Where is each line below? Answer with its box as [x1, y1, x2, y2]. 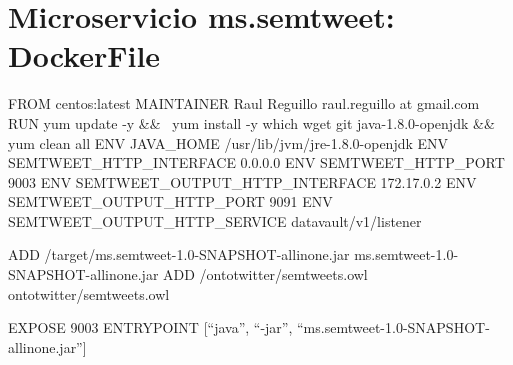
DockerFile [8, 35, 161, 76]
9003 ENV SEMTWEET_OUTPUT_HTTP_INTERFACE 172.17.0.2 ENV [8, 171, 477, 192]
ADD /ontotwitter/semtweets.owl [163, 264, 368, 285]
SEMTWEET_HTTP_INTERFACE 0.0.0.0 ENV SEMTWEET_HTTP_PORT [8, 152, 505, 173]
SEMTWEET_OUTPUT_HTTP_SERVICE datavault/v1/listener [8, 210, 422, 231]
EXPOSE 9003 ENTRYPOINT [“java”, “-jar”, [8, 317, 293, 338]
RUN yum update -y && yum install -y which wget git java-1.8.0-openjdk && [8, 112, 495, 133]
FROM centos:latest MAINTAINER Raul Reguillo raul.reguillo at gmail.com [8, 93, 480, 114]
